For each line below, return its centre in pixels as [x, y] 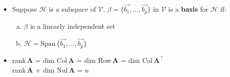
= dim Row [94, 60]
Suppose [25, 9]
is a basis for [188, 9]
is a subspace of [72, 9]
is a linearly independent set [73, 26]
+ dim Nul [51, 69]
